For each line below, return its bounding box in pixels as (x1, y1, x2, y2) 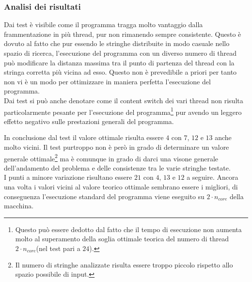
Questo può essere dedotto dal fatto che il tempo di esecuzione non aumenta (15, 224, 242, 234)
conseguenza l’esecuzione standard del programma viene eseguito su (4, 191, 205, 201)
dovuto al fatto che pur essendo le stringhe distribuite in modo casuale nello (4, 38, 230, 48)
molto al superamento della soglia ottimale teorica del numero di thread (15, 234, 229, 244)
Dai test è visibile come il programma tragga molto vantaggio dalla (4, 19, 203, 30)
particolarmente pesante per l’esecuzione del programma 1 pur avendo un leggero (4, 105, 242, 117)
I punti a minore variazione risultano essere (4, 172, 132, 182)
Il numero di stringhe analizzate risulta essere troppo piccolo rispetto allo (15, 259, 233, 269)
